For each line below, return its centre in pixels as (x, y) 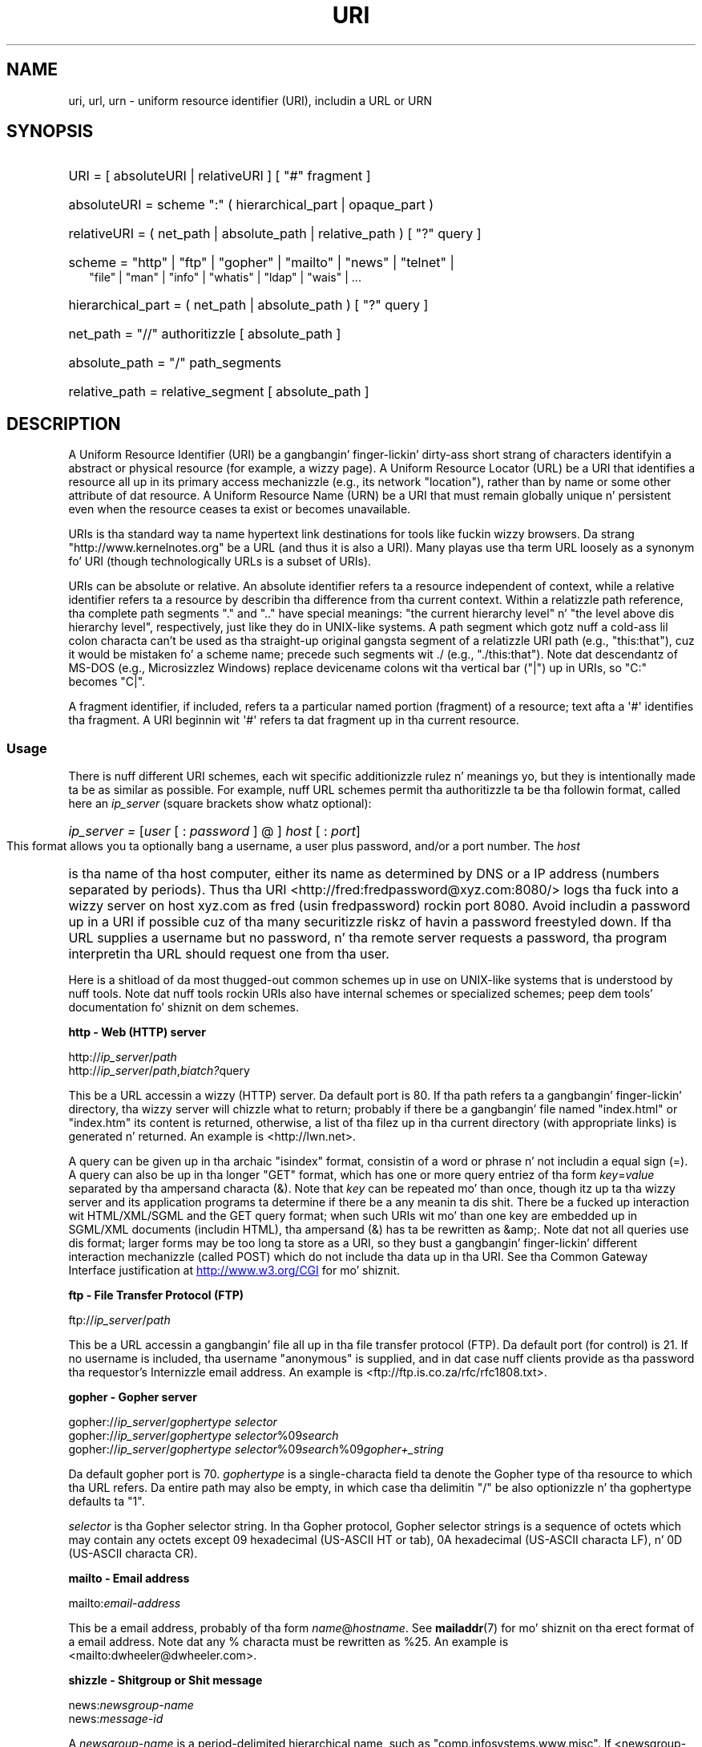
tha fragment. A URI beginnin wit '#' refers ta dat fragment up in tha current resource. (294, 720)
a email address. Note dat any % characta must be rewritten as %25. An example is (288, 1642)
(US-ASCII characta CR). (133, 1554)
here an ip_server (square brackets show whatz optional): (220, 804)
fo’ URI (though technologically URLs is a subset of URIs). (220, 561)
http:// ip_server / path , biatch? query (159, 1071)
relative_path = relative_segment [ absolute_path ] (219, 392)
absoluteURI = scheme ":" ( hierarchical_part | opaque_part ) (251, 205)
